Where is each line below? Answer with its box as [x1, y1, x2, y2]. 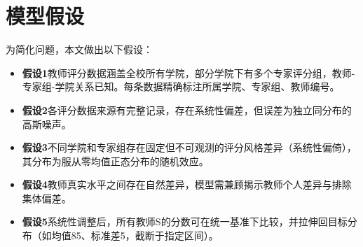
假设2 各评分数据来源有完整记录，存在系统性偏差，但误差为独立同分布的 [22, 102, 352, 117]
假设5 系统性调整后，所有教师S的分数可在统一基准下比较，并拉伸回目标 [22, 214, 348, 229]
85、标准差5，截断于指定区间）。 [71, 228, 219, 243]
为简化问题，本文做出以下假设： [6, 42, 153, 57]
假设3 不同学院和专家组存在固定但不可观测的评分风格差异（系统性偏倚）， [22, 140, 357, 155]
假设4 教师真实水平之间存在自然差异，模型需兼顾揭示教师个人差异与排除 [22, 177, 352, 192]
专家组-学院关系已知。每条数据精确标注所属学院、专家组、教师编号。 [22, 79, 340, 94]
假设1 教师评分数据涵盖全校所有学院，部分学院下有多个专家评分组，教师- [22, 65, 355, 80]
